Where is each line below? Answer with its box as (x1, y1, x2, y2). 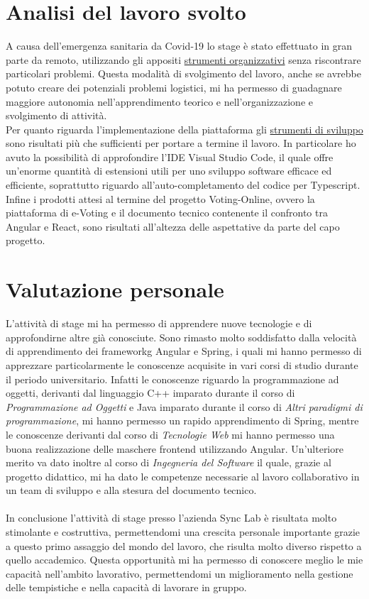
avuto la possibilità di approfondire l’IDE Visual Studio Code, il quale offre (6, 149, 334, 164)
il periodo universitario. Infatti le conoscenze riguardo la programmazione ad (6, 371, 339, 386)
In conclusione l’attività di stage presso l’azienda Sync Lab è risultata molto (6, 510, 337, 525)
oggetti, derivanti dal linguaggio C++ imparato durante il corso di (6, 385, 295, 400)
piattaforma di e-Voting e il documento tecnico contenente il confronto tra (6, 205, 328, 220)
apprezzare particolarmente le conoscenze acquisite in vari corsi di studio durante (6, 357, 358, 372)
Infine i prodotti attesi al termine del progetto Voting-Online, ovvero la (6, 191, 315, 206)
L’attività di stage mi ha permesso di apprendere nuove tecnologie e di (6, 316, 312, 331)
